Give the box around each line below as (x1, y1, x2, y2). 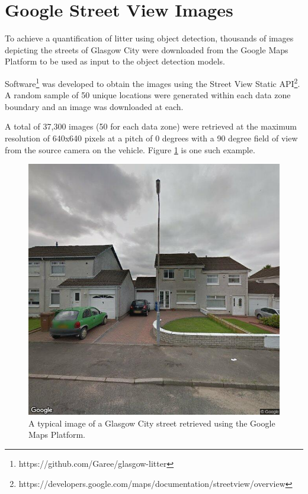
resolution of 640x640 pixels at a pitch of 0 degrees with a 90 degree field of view (5, 131, 298, 144)
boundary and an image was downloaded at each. (5, 100, 184, 112)
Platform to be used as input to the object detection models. (5, 55, 225, 67)
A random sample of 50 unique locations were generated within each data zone (5, 89, 291, 101)
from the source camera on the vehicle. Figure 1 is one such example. (5, 143, 255, 156)
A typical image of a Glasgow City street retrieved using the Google (28, 416, 275, 429)
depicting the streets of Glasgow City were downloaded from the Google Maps (5, 43, 288, 56)
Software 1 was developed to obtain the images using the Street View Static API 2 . (5, 75, 300, 89)
